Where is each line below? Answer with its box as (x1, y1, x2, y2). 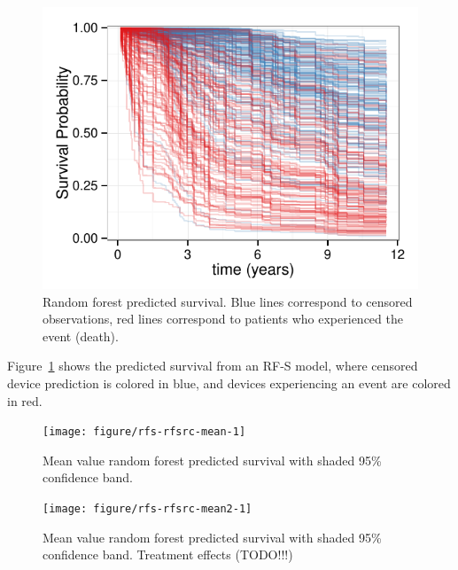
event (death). (43, 326, 119, 345)
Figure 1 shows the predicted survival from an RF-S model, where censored (7, 356, 418, 375)
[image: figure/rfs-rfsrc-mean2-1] (43, 503, 252, 515)
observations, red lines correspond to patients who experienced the (43, 309, 403, 328)
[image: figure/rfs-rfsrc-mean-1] (43, 426, 246, 439)
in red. (7, 391, 43, 410)
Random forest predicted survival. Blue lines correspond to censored (43, 292, 413, 310)
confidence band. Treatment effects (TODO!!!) (43, 545, 293, 564)
